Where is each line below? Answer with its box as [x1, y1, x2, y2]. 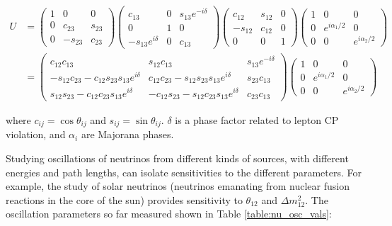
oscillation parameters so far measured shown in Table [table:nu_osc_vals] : [6, 206, 332, 221]
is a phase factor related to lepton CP [175, 113, 339, 128]
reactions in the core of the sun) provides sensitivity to [6, 192, 243, 207]
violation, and [6, 127, 66, 142]
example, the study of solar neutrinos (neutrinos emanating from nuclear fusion [6, 179, 350, 193]
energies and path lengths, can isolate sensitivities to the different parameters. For [6, 164, 362, 179]
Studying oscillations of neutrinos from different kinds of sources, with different [6, 151, 349, 166]
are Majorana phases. [81, 127, 174, 142]
